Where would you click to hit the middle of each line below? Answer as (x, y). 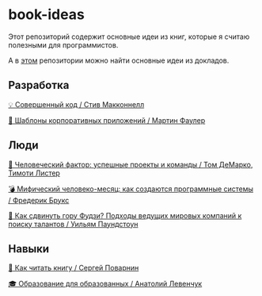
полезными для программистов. (63, 44)
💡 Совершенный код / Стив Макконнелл (76, 104)
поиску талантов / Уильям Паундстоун (73, 224)
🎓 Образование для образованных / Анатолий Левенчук (105, 284)
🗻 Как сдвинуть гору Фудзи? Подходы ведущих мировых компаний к (125, 215)
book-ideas (46, 15)
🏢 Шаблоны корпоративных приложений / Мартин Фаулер (107, 120)
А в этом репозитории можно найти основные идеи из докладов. (119, 60)
